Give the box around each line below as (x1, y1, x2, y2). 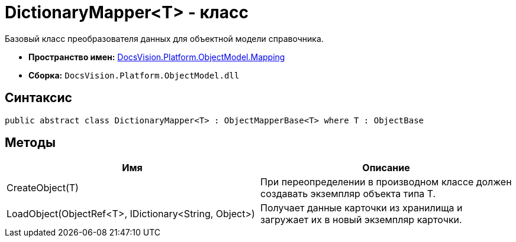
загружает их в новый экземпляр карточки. (260, 214, 462, 226)
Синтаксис (5, 90, 72, 106)
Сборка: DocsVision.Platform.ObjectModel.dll (28, 70, 240, 80)
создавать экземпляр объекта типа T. (260, 188, 436, 200)
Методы (5, 135, 56, 151)
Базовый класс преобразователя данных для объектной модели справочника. (5, 33, 324, 44)
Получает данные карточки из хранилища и (260, 202, 463, 214)
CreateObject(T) (7, 182, 79, 194)
